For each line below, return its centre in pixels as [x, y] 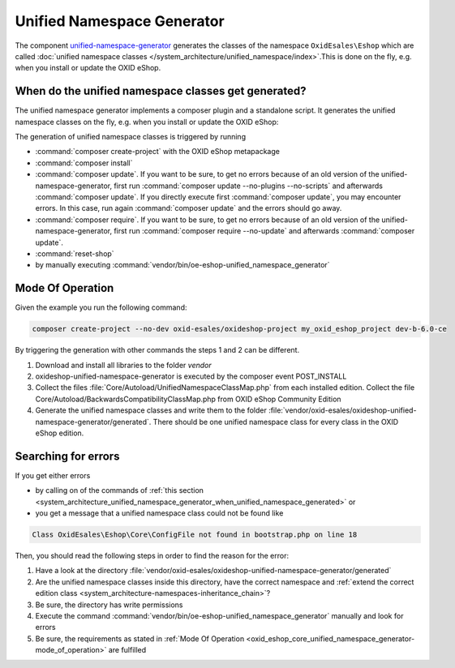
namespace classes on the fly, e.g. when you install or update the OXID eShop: [147, 122]
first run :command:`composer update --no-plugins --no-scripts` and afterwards [248, 186]
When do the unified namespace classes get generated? [161, 91]
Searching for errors [67, 456]
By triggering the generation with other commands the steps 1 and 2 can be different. [157, 350]
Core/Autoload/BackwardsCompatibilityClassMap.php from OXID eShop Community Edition [188, 399]
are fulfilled [127, 650]
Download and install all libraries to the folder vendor [123, 365]
